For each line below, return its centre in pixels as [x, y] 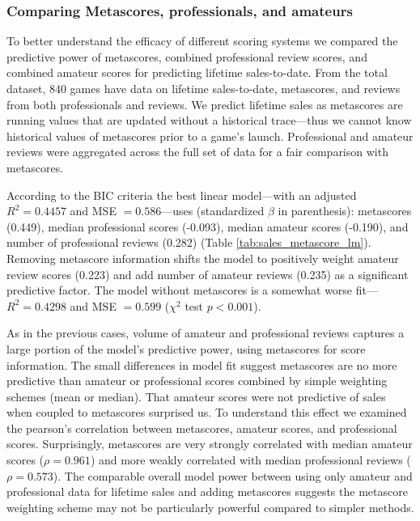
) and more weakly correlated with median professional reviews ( [250, 460]
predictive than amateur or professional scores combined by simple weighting [197, 381]
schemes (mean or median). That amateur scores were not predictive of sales [196, 396]
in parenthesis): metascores [345, 211]
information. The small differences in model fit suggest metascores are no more [202, 364]
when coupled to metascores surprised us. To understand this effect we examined [207, 412]
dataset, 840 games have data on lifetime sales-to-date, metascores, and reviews [204, 88]
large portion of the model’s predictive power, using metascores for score [186, 348]
